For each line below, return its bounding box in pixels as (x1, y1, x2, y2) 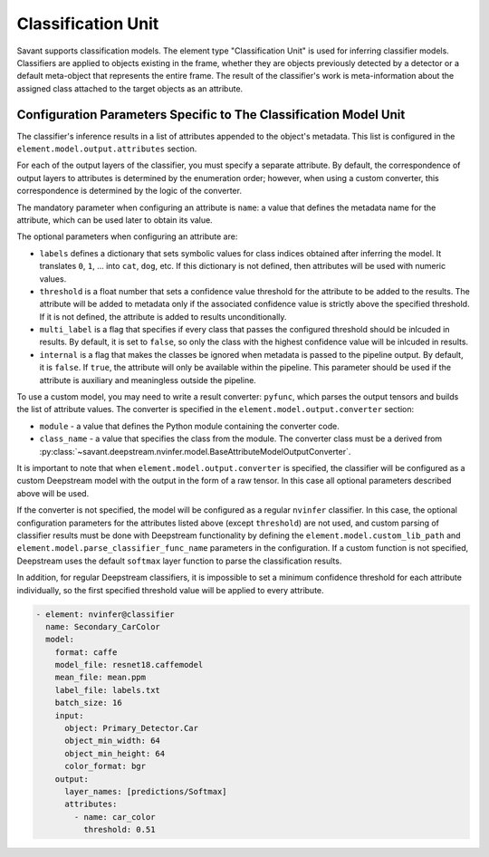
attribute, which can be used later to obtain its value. (16, 214, 213, 226)
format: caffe (54, 647, 118, 657)
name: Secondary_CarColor (45, 621, 160, 631)
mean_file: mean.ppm (54, 672, 147, 683)
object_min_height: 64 (64, 748, 166, 758)
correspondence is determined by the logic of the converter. (16, 186, 242, 197)
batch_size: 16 (54, 698, 122, 708)
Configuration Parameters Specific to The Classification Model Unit (16, 107, 406, 122)
